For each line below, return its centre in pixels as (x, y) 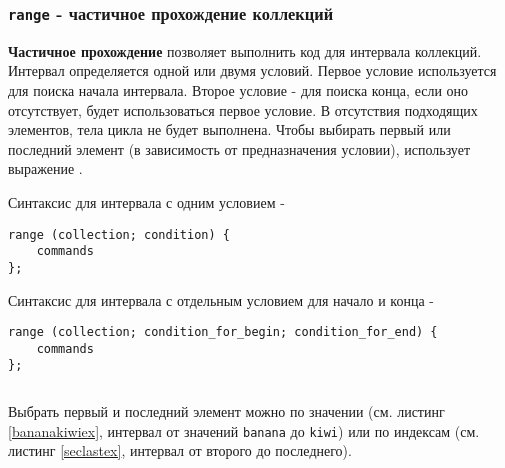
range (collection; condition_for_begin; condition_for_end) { (223, 332)
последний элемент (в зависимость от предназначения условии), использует (239, 148)
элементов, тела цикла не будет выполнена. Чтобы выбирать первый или (229, 129)
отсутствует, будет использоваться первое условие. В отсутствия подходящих (243, 109)
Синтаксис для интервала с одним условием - (146, 201)
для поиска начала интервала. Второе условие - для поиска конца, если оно (238, 89)
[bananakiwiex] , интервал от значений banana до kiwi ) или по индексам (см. (244, 430)
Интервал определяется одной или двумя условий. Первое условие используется (252, 70)
